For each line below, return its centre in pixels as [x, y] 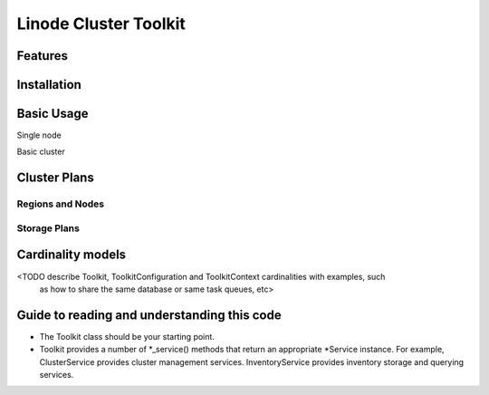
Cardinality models [72, 255]
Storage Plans [48, 228]
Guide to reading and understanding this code [149, 315]
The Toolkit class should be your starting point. [127, 336]
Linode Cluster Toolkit [101, 24]
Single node [39, 135]
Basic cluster [41, 152]
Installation [49, 85]
